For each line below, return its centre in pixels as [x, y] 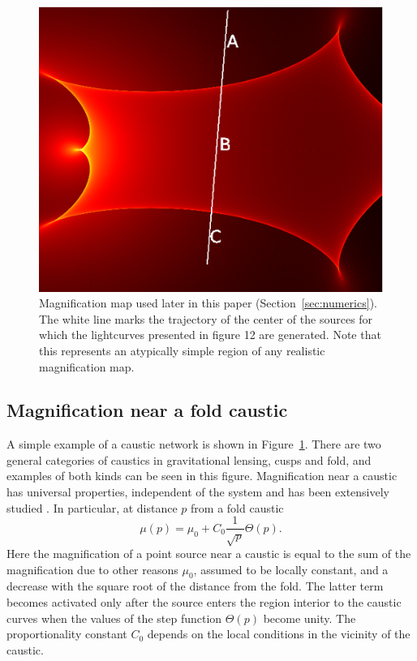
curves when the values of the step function [114, 618]
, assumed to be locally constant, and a [291, 569]
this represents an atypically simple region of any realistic [182, 350]
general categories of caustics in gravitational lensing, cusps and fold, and [189, 459]
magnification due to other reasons [92, 569]
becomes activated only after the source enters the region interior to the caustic [204, 602]
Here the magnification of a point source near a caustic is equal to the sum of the [209, 554]
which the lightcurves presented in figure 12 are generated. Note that [210, 335]
